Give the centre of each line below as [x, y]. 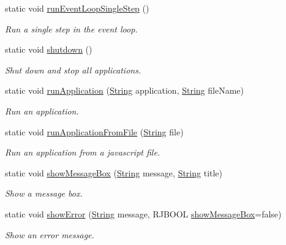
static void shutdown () [49, 49]
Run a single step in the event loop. [71, 28]
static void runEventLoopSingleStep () [77, 8]
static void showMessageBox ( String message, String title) [114, 172]
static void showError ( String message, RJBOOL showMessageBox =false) [143, 213]
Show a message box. [44, 193]
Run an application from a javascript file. [83, 152]
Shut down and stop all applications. [73, 70]
